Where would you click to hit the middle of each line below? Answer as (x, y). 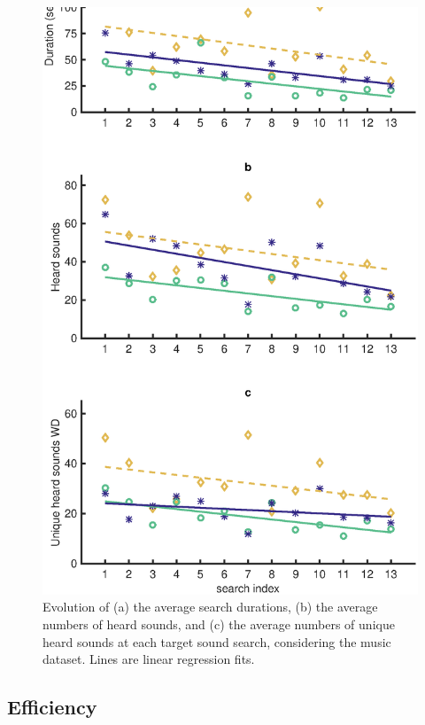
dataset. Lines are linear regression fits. (149, 659)
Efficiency (52, 707)
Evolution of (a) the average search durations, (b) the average (210, 607)
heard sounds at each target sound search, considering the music (217, 641)
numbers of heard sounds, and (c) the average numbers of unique (219, 624)
